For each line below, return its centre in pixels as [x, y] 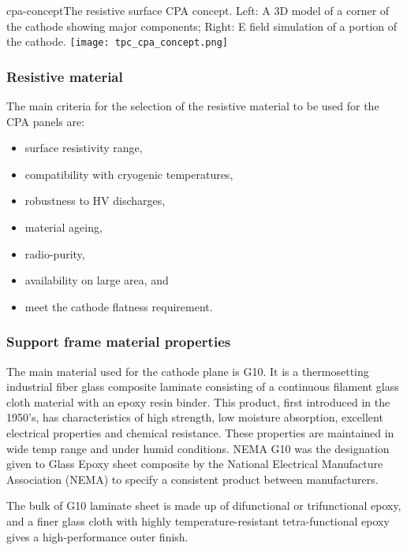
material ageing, [63, 227]
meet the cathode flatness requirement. [119, 306]
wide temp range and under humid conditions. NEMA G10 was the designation [198, 448]
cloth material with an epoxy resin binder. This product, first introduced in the [198, 401]
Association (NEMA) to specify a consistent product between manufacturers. [192, 479]
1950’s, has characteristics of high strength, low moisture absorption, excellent [195, 417]
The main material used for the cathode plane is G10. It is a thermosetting [188, 371]
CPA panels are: [46, 121]
